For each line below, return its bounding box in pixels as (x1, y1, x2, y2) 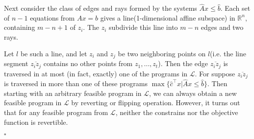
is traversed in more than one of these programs (4, 78, 148, 89)
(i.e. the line (210, 48, 246, 58)
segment (4, 58, 28, 69)
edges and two (201, 22, 244, 32)
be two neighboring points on (118, 48, 206, 58)
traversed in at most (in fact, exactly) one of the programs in (4, 68, 188, 78)
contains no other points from (43, 58, 133, 69)
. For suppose (195, 68, 235, 78)
